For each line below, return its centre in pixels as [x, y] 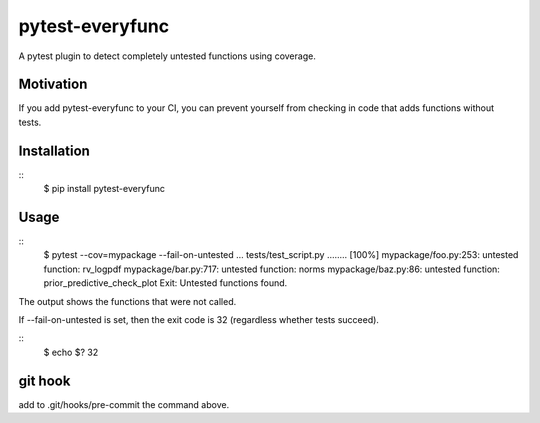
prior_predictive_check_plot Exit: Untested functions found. [165, 283]
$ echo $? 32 [71, 352]
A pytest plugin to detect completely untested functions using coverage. [167, 56]
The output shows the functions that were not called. [127, 301]
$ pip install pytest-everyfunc [104, 189]
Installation [54, 150]
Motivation [53, 84]
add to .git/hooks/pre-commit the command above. [124, 404]
